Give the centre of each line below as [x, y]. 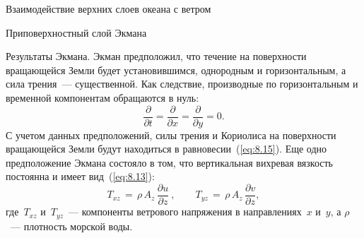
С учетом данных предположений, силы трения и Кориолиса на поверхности [171, 135]
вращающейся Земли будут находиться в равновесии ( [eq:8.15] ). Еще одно [166, 149]
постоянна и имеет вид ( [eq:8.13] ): [80, 176]
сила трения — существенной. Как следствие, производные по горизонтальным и [182, 84]
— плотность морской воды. [71, 226]
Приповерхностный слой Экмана [76, 32]
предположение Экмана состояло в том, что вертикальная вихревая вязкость [169, 162]
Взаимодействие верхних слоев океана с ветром [108, 8]
